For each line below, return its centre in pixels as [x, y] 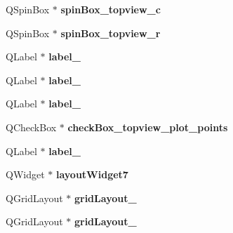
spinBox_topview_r [111, 33]
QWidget [25, 174]
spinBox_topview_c [111, 9]
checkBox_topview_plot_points [148, 127]
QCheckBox [31, 127]
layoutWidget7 [92, 174]
